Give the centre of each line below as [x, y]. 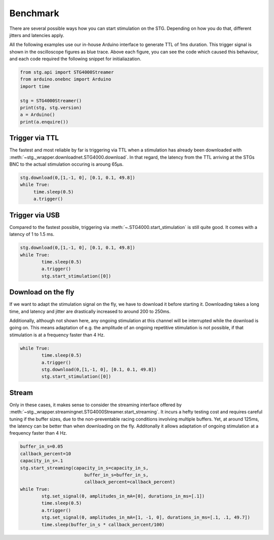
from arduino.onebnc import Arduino [66, 79]
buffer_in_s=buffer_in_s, [116, 475]
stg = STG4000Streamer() [51, 101]
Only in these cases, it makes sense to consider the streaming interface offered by [96, 405]
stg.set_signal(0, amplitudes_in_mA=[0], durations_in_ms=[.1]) [123, 496]
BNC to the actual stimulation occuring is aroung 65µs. [66, 164]
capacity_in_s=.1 [42, 461]
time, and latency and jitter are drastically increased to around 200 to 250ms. [90, 311]
